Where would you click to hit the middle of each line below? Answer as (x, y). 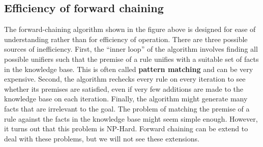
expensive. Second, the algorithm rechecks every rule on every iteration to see (125, 79)
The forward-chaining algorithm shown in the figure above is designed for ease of (130, 29)
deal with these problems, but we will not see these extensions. (102, 138)
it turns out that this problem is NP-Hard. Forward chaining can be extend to (126, 128)
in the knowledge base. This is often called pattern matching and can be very (129, 69)
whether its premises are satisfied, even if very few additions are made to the (124, 88)
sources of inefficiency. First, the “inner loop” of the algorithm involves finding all (131, 49)
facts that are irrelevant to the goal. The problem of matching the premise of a (127, 108)
